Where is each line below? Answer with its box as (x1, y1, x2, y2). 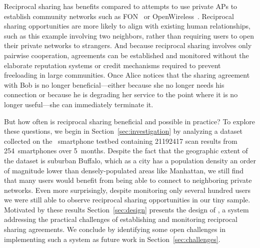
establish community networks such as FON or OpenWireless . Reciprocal (4, 11, 234, 21)
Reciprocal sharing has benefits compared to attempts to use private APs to (4, 1, 237, 11)
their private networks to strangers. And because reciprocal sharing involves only (4, 40, 252, 51)
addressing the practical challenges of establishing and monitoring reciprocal (4, 214, 237, 224)
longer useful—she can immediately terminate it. (4, 99, 153, 109)
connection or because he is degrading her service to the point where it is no (4, 89, 238, 100)
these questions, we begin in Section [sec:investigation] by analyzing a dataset (4, 126, 242, 136)
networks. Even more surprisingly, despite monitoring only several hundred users (4, 184, 251, 195)
